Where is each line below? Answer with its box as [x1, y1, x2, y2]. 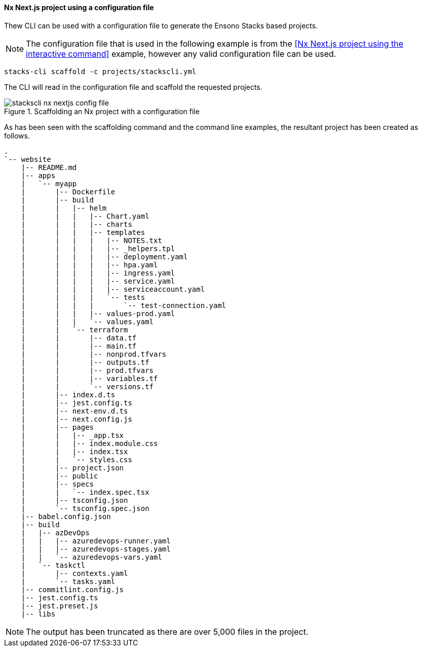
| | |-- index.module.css [21, 439, 158, 448]
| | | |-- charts [21, 220, 132, 228]
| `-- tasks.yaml [21, 577, 116, 586]
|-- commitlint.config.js [21, 585, 124, 594]
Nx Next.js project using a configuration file [4, 3, 154, 12]
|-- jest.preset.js [21, 601, 98, 610]
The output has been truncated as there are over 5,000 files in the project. [26, 626, 309, 637]
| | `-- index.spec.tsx [21, 488, 149, 496]
